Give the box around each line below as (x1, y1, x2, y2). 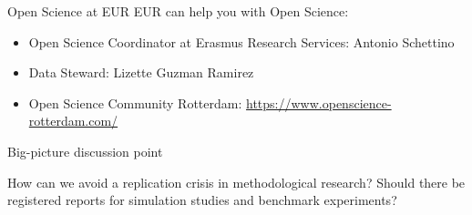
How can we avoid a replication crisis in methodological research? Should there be (7, 172, 466, 191)
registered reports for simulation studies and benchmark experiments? (7, 190, 397, 210)
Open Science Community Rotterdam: (28, 93, 242, 112)
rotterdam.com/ (28, 111, 118, 130)
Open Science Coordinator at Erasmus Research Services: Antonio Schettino (28, 32, 455, 51)
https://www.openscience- (246, 93, 392, 112)
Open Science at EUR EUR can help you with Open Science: (7, 2, 349, 20)
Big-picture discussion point (7, 141, 163, 160)
